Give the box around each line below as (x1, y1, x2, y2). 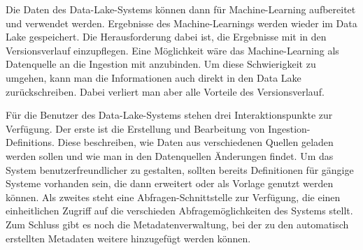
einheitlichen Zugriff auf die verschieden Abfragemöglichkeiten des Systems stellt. (6, 203, 353, 218)
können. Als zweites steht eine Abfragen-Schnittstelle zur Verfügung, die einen (6, 189, 341, 204)
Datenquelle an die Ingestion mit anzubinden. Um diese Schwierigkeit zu (6, 57, 316, 71)
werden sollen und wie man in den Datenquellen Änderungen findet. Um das (6, 148, 334, 163)
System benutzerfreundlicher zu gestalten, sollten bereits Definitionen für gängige (6, 162, 354, 177)
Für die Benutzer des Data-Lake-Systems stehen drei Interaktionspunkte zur (6, 108, 333, 122)
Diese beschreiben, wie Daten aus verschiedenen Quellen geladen (57, 135, 334, 149)
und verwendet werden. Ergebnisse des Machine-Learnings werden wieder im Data (6, 15, 357, 30)
